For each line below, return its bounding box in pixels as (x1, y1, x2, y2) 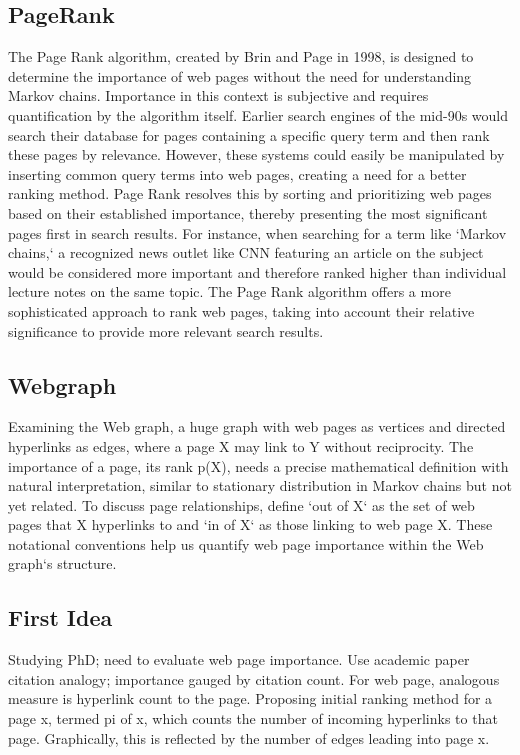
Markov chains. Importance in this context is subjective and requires (8, 85, 429, 106)
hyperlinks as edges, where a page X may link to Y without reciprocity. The (8, 435, 474, 456)
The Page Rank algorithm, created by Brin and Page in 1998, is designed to (8, 46, 474, 67)
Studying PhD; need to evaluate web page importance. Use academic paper (8, 649, 470, 670)
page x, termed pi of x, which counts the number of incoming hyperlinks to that (8, 708, 498, 729)
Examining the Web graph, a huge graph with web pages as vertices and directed (8, 416, 506, 437)
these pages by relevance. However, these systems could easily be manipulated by (8, 144, 505, 165)
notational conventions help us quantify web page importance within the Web (8, 533, 484, 554)
